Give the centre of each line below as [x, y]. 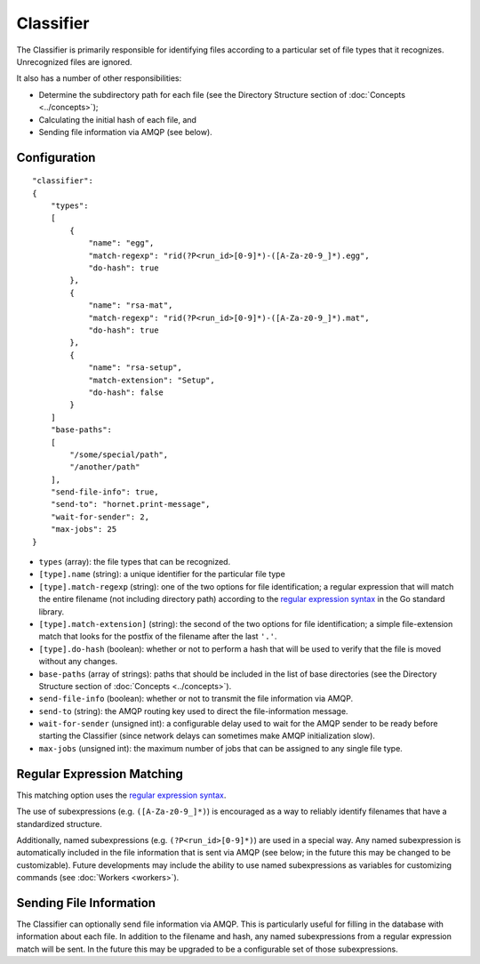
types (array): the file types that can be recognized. [135, 562]
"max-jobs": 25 [84, 530]
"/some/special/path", [119, 454]
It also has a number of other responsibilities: [99, 78]
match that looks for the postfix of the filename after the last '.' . [158, 637]
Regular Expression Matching [100, 774]
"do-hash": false [126, 392]
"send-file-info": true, [104, 492]
